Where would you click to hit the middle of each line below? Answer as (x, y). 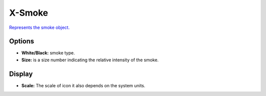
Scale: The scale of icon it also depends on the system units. (83, 85)
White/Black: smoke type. (48, 53)
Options (22, 41)
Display (21, 74)
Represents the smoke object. (39, 27)
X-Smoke (29, 13)
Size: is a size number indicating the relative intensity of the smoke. (90, 60)
